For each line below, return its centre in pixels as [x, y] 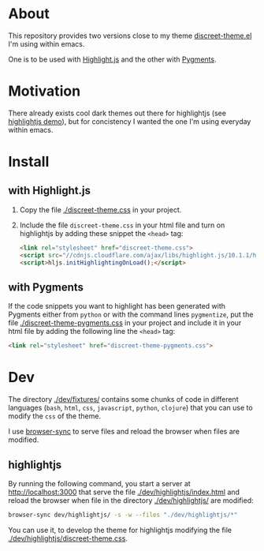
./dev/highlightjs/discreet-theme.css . [68, 538]
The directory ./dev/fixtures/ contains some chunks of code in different [123, 399]
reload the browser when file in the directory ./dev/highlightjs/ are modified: [131, 500]
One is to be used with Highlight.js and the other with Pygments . [112, 59]
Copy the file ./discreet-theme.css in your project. [100, 209]
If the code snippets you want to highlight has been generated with [117, 306]
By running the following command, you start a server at [99, 483]
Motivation [45, 91]
